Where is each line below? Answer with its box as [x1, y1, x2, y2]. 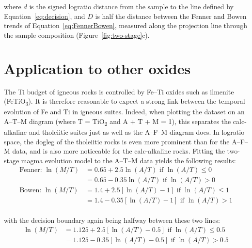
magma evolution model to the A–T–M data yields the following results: [21, 155, 236, 165]
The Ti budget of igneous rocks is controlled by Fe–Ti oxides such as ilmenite [4, 86, 234, 96]
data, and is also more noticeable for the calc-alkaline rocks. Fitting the [12, 146, 225, 156]
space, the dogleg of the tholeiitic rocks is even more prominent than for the [4, 136, 230, 146]
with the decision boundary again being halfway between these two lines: [4, 215, 220, 225]
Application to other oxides [4, 58, 191, 78]
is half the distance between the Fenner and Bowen [95, 11, 247, 21]
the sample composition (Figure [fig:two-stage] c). [4, 30, 150, 40]
